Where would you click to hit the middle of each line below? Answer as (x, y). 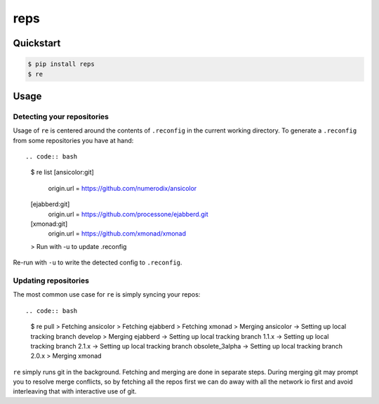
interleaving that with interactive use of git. (75, 391)
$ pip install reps (61, 64)
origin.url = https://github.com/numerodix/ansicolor (122, 188)
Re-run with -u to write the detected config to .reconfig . (98, 262)
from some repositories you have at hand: (73, 140)
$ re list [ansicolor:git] (62, 173)
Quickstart (37, 43)
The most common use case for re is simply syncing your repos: (107, 295)
